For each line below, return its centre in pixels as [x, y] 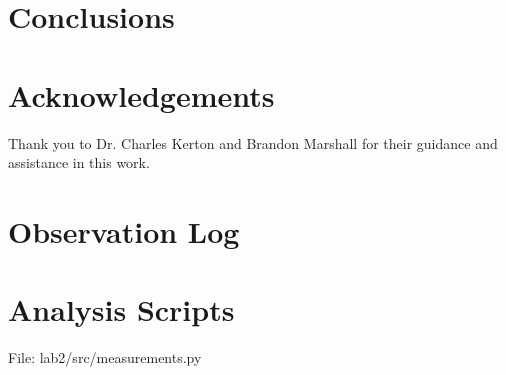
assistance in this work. [79, 162]
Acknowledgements [141, 94]
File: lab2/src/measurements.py [105, 357]
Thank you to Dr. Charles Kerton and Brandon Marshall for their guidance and [253, 142]
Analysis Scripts [121, 309]
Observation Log [124, 230]
